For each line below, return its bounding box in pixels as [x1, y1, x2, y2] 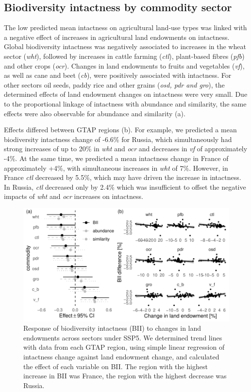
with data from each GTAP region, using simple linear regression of [23, 342, 225, 352]
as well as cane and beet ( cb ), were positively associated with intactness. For [4, 70, 232, 80]
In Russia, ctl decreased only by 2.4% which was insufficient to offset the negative [4, 181, 246, 192]
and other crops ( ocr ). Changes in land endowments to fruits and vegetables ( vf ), [4, 60, 245, 71]
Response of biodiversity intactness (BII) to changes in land [23, 323, 201, 333]
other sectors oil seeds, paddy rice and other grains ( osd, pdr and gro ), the [4, 79, 225, 89]
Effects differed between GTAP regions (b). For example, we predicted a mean [4, 125, 237, 135]
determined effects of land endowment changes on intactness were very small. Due [4, 89, 248, 99]
